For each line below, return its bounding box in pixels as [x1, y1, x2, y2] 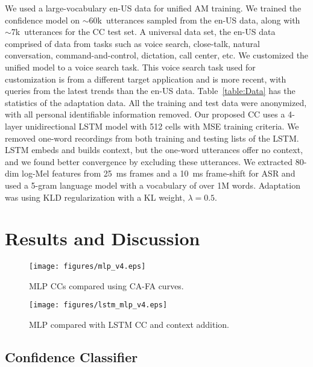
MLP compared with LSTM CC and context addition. [29, 318, 229, 331]
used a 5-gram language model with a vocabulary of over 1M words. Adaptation [5, 178, 300, 191]
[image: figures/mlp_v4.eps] [29, 262, 146, 271]
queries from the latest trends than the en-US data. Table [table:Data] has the [5, 84, 296, 97]
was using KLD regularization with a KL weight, [5, 190, 185, 203]
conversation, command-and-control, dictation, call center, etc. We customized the [5, 49, 309, 61]
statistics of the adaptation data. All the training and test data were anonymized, [5, 96, 307, 108]
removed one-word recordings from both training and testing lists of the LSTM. [5, 131, 299, 144]
